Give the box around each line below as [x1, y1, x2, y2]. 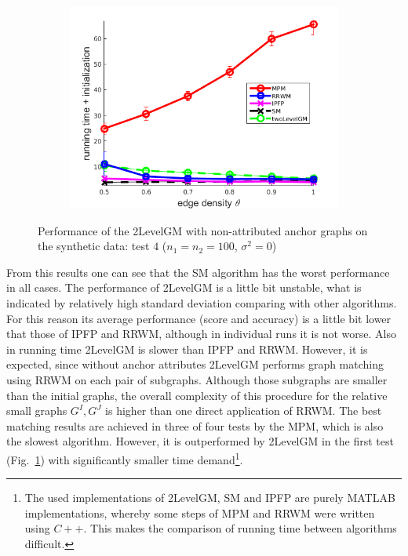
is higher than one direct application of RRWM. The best [105, 402, 382, 419]
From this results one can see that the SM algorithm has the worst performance [6, 263, 390, 280]
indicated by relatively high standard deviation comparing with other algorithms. [6, 294, 397, 311]
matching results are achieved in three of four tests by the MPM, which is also [6, 417, 384, 434]
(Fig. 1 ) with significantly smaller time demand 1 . [6, 449, 243, 467]
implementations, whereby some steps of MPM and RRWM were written [24, 504, 375, 521]
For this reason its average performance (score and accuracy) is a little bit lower [6, 310, 392, 326]
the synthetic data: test [38, 238, 150, 254]
